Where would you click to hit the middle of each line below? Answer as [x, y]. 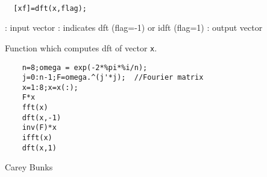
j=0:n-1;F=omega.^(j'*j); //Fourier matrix [113, 78]
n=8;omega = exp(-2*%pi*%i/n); [85, 67]
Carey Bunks [29, 167]
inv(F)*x [39, 128]
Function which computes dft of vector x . [81, 47]
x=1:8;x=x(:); [50, 87]
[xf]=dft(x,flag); [50, 8]
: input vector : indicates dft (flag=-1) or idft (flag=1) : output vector [134, 27]
